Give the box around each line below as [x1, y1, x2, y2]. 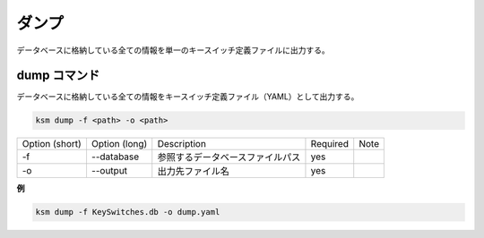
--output [91, 165, 128, 177]
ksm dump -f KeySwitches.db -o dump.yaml [35, 207, 220, 217]
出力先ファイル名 [157, 166, 230, 178]
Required [310, 138, 350, 150]
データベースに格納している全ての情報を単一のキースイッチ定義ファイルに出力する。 [16, 45, 331, 55]
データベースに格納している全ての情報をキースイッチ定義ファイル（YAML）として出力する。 [16, 91, 359, 102]
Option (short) [22, 138, 82, 150]
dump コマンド [16, 68, 100, 83]
